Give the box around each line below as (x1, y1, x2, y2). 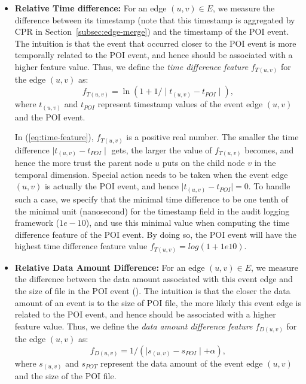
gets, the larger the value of (111, 143, 212, 156)
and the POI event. (14, 110, 85, 123)
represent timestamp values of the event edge (97, 98, 263, 110)
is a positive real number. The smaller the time (126, 131, 299, 143)
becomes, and (244, 143, 294, 156)
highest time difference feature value (14, 240, 148, 252)
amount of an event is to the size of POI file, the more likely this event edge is (14, 296, 301, 309)
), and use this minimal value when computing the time (85, 216, 290, 229)
